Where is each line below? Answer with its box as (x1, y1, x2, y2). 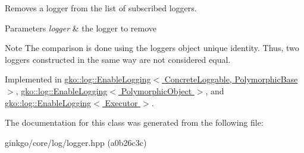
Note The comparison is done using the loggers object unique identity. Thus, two (5, 42, 299, 54)
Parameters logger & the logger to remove (5, 21, 157, 34)
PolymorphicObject (121, 84, 192, 97)
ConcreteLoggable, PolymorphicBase (164, 73, 298, 85)
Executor (105, 96, 138, 109)
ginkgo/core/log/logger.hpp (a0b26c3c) (5, 136, 147, 148)
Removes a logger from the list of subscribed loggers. (5, 2, 197, 14)
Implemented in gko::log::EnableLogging (5, 73, 151, 85)
